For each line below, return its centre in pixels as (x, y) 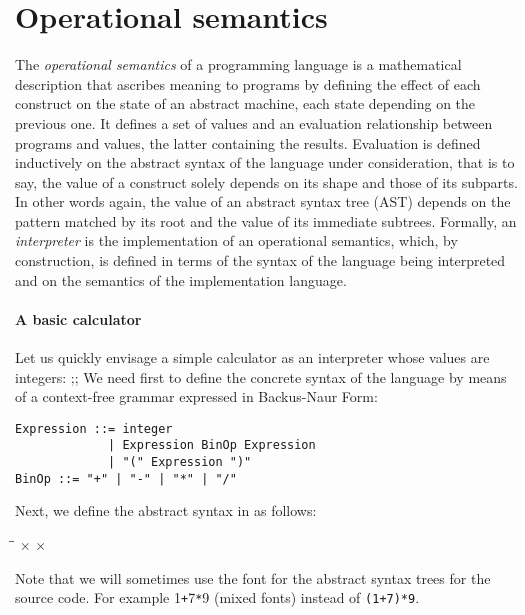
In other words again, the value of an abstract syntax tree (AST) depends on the (263, 201)
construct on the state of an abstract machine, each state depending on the (245, 103)
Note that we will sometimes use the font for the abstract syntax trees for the (253, 577)
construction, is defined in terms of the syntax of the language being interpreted (260, 260)
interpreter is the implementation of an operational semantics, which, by (236, 240)
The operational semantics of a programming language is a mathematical (238, 64)
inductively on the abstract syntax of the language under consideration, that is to (265, 162)
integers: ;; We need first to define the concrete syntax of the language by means (261, 376)
